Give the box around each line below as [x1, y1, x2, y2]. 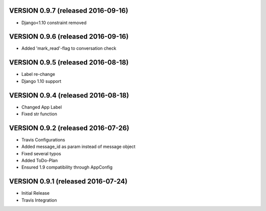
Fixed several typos [21, 150, 62, 156]
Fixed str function [21, 111, 58, 117]
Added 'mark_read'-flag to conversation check [21, 45, 117, 51]
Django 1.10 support [21, 78, 62, 84]
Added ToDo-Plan [21, 158, 58, 164]
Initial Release [21, 190, 50, 196]
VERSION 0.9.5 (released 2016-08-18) [9, 58, 129, 67]
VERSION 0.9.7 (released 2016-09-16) [9, 6, 129, 15]
